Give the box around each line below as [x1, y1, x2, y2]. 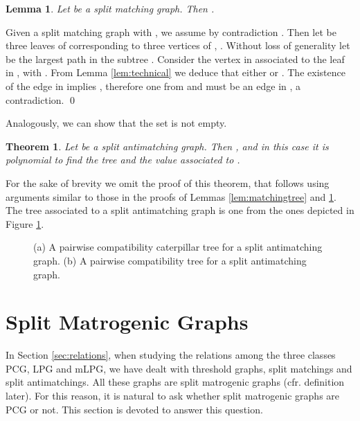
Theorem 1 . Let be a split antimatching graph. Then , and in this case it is [6, 138, 329, 153]
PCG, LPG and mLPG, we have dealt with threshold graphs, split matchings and [6, 361, 352, 375]
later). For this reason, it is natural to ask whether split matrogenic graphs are [6, 388, 340, 402]
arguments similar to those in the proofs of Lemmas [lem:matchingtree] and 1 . [6, 189, 336, 204]
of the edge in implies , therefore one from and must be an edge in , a [6, 78, 301, 93]
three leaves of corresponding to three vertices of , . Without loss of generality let [6, 38, 350, 53]
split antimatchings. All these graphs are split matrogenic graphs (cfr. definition [6, 375, 345, 389]
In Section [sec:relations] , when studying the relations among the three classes [6, 348, 336, 362]
